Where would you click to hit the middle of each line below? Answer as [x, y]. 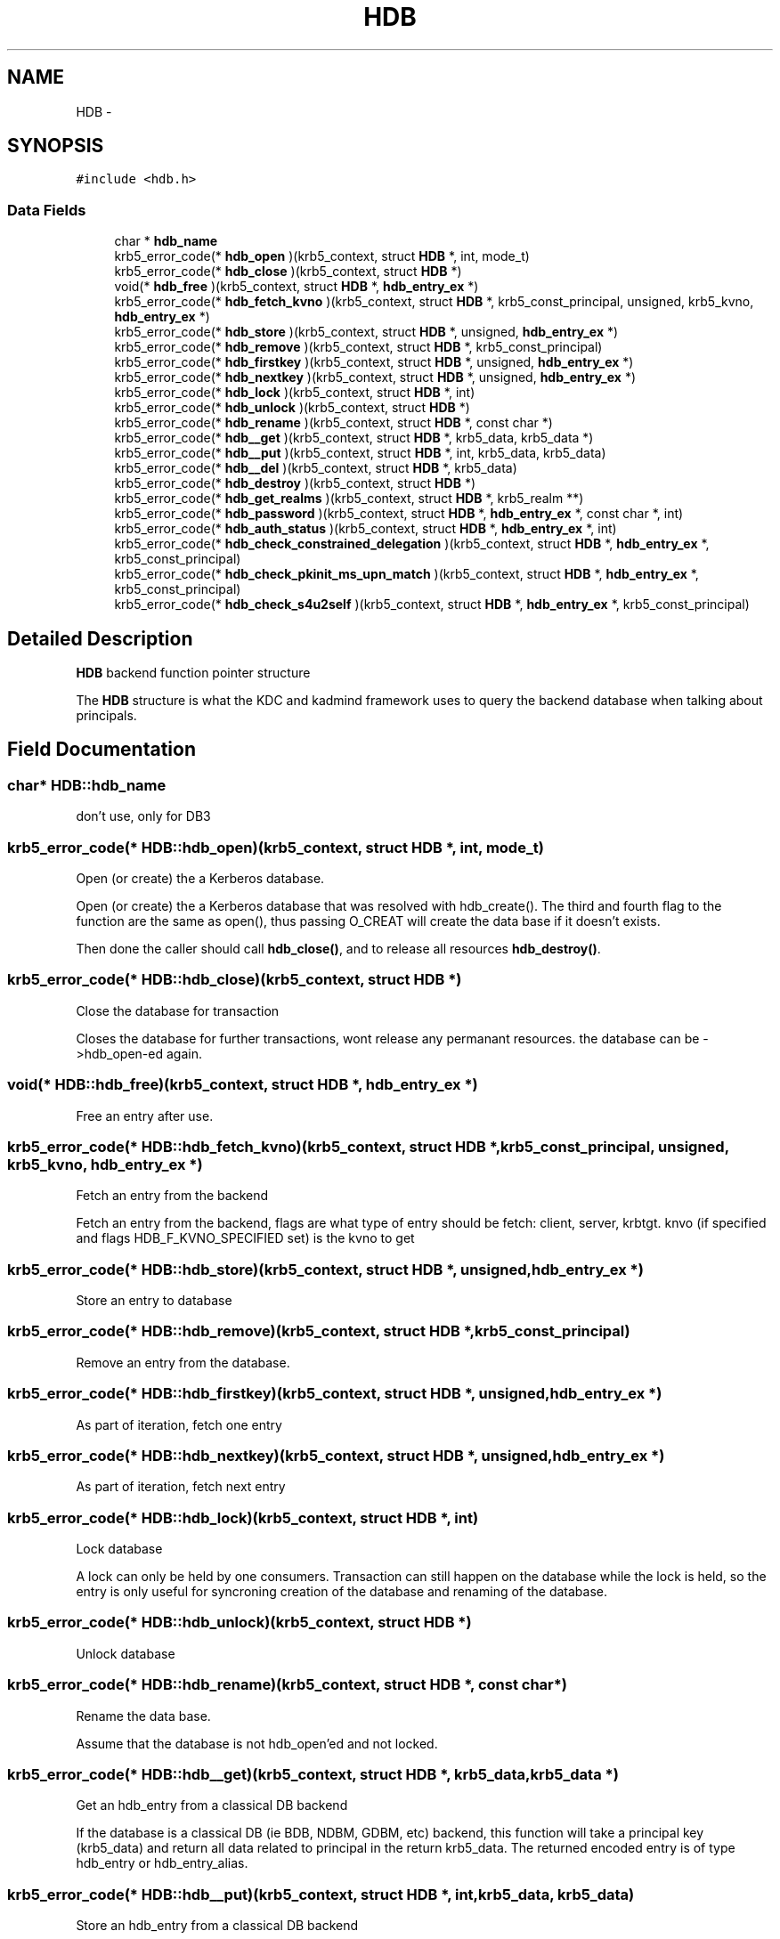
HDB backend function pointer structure [193, 673]
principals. [106, 716]
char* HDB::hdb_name [87, 785]
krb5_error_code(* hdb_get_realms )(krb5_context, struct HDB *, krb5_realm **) [349, 499]
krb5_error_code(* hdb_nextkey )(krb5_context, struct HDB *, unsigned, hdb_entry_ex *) [375, 377]
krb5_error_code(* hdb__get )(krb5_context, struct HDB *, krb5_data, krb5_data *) [354, 438]
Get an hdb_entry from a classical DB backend [212, 1805]
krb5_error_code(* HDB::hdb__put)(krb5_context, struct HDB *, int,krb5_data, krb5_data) [321, 1894]
